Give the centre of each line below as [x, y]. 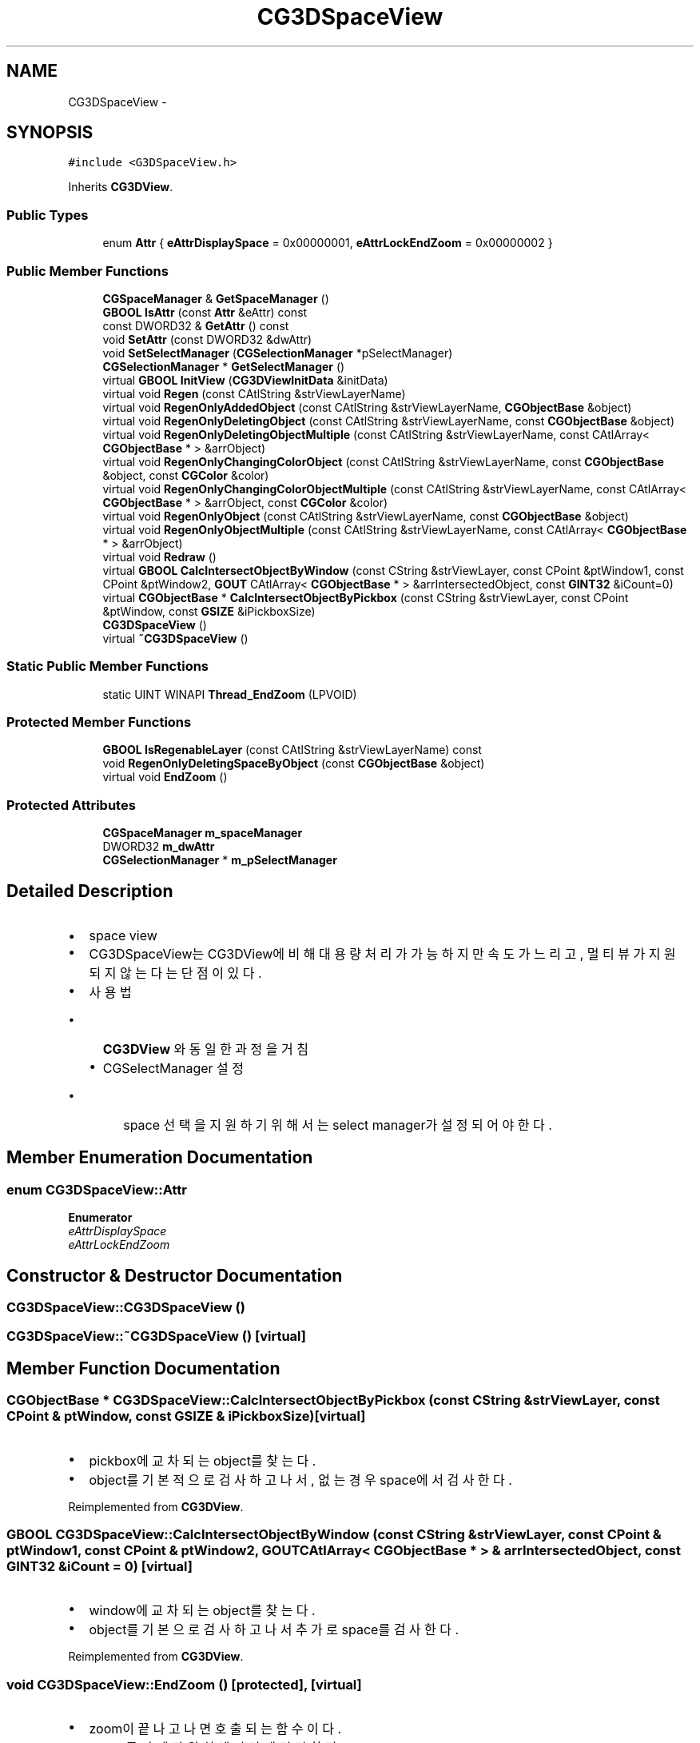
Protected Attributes [71, 805]
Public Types [48, 215]
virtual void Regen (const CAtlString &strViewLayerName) [254, 393]
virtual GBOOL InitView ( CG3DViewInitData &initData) [245, 380]
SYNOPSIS [50, 133]
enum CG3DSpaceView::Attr [97, 1189]
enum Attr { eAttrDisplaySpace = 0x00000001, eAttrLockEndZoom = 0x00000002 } [328, 243]
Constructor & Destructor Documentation [175, 1275]
